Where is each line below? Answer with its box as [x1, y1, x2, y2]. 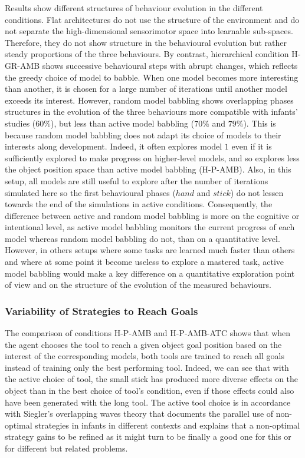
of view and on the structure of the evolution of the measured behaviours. [5, 278, 271, 291]
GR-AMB [5, 59, 40, 71]
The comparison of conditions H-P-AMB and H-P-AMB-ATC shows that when [5, 327, 291, 339]
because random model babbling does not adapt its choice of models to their [5, 128, 281, 141]
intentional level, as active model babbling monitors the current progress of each [5, 221, 295, 233]
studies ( [5, 117, 36, 129]
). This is [243, 117, 276, 129]
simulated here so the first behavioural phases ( [5, 186, 176, 198]
